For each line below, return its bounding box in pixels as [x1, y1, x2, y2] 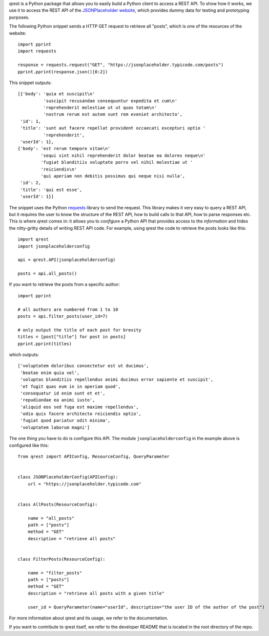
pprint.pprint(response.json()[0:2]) [18, 69, 108, 74]
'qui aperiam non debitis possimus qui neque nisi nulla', [41, 173, 185, 178]
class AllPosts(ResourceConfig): [18, 502, 98, 507]
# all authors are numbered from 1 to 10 [18, 307, 118, 312]
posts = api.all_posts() [18, 271, 77, 276]
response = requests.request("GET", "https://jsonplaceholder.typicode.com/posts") [18, 62, 224, 68]
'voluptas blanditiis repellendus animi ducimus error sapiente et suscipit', [20, 377, 213, 382]
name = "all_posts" [27, 515, 75, 521]
